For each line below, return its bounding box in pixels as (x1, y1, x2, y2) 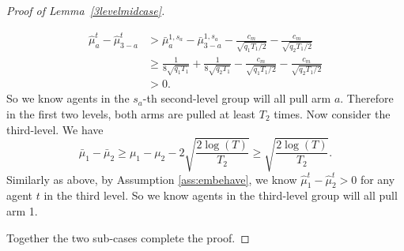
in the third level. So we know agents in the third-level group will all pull (43, 187, 398, 204)
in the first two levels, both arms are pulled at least (6, 105, 256, 122)
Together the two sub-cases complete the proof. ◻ (6, 229, 250, 245)
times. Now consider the (274, 105, 391, 122)
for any (360, 170, 395, 187)
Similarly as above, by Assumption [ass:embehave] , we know (6, 170, 297, 187)
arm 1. (6, 203, 38, 219)
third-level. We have (6, 121, 104, 137)
